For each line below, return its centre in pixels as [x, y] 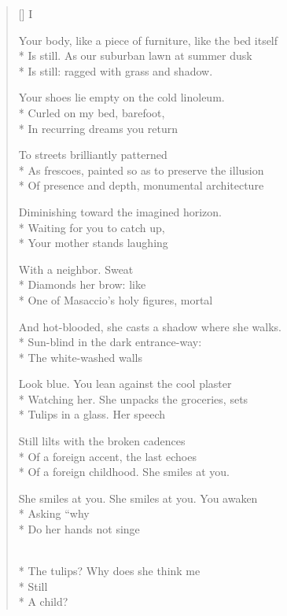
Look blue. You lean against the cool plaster [125, 384]
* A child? [43, 601]
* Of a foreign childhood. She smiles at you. [124, 472]
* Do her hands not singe [79, 529]
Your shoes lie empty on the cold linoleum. [121, 97]
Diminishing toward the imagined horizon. [120, 211]
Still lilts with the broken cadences [102, 441]
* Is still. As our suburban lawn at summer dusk [135, 55]
